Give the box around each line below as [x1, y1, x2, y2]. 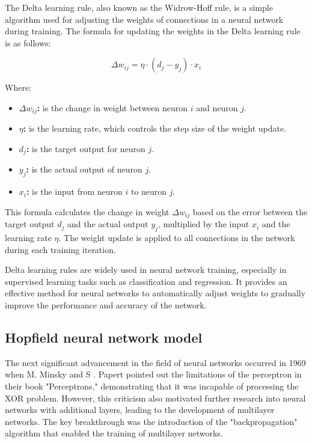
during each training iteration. [5, 243, 116, 255]
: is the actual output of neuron [26, 163, 142, 176]
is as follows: [5, 36, 51, 49]
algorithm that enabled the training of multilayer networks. [5, 427, 223, 439]
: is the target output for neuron [26, 142, 145, 155]
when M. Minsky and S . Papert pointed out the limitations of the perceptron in [5, 368, 302, 380]
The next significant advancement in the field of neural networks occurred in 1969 [5, 356, 306, 368]
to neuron [130, 185, 167, 198]
